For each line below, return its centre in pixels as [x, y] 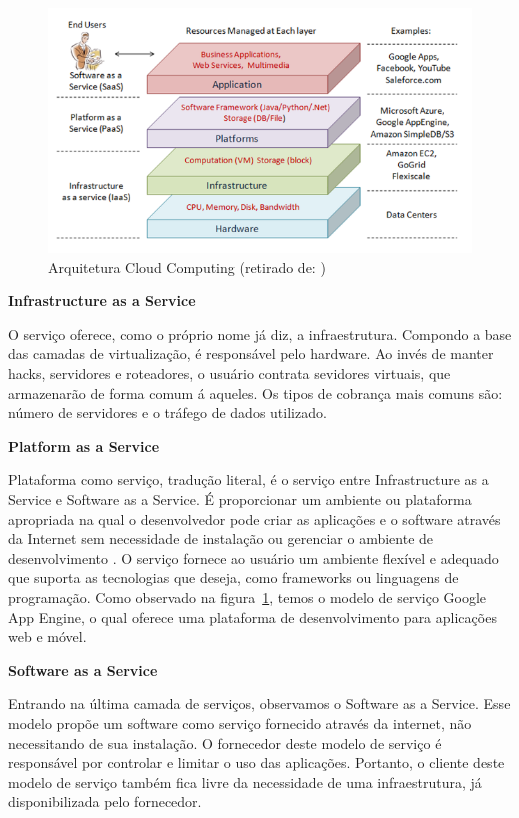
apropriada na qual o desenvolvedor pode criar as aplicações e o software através [254, 518]
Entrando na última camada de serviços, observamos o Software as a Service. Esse [259, 703]
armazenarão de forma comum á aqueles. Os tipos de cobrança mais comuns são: [255, 392]
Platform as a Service [84, 445]
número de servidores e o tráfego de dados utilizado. [167, 412]
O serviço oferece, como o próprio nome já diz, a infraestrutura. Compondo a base [260, 333]
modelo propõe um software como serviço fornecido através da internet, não [240, 722]
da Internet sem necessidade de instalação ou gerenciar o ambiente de [221, 538]
